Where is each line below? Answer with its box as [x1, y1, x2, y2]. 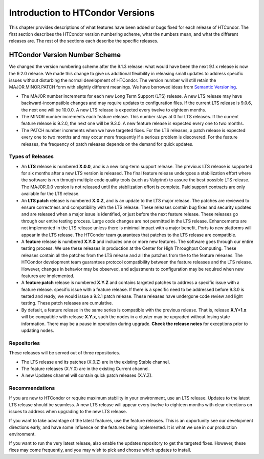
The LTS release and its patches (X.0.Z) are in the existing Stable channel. [21, 359, 170, 365]
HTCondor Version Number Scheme [9, 51, 121, 59]
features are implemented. [21, 273, 75, 279]
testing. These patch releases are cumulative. [21, 300, 113, 306]
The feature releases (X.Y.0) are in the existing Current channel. [21, 366, 150, 372]
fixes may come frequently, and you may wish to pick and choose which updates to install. [9, 447, 192, 453]
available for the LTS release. [21, 191, 80, 197]
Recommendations [9, 385, 55, 392]
